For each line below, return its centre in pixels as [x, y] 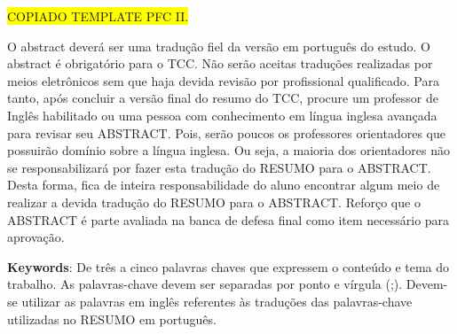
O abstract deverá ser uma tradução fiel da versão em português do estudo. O [219, 46]
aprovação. [36, 237]
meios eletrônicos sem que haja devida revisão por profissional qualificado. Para [223, 80]
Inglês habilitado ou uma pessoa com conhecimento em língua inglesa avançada [222, 115]
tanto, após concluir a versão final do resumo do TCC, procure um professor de [223, 98]
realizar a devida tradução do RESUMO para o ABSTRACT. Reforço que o [214, 202]
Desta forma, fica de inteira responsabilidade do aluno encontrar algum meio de [224, 185]
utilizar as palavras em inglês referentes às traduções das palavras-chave [217, 301]
